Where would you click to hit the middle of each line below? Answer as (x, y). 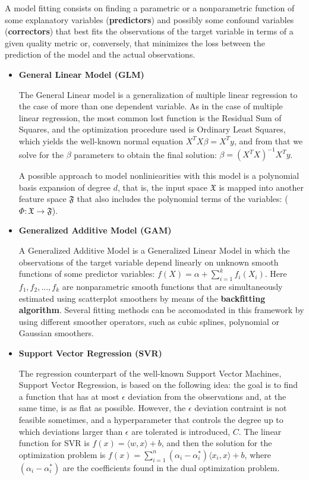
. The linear (260, 431)
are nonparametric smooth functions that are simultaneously (172, 286)
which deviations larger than (71, 431)
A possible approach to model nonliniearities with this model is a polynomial (159, 176)
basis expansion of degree (65, 187)
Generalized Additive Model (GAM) (95, 230)
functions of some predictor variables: (87, 274)
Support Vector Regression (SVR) (90, 353)
